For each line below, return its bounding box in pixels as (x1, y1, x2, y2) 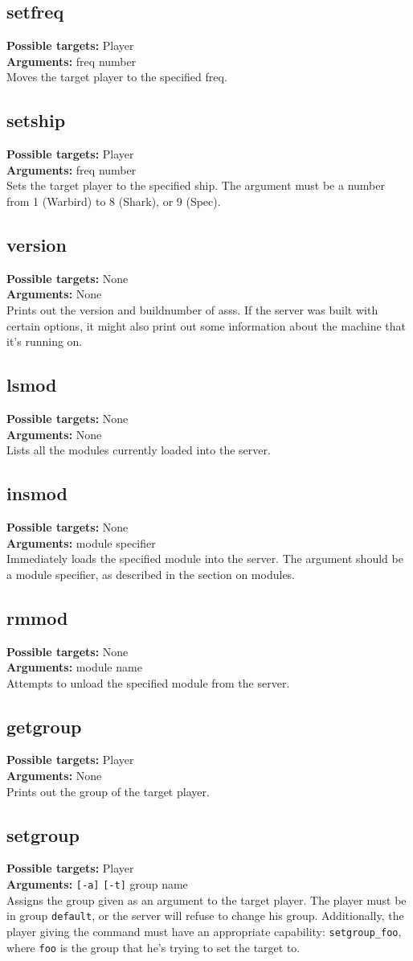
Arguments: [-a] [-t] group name (6, 876, 188, 893)
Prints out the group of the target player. (6, 782, 210, 799)
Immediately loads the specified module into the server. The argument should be (6, 550, 403, 567)
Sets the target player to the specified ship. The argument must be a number (6, 177, 385, 194)
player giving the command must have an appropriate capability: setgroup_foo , (6, 922, 402, 939)
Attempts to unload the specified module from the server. (6, 674, 290, 691)
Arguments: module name (6, 659, 142, 676)
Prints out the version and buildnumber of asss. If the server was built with (6, 301, 378, 318)
